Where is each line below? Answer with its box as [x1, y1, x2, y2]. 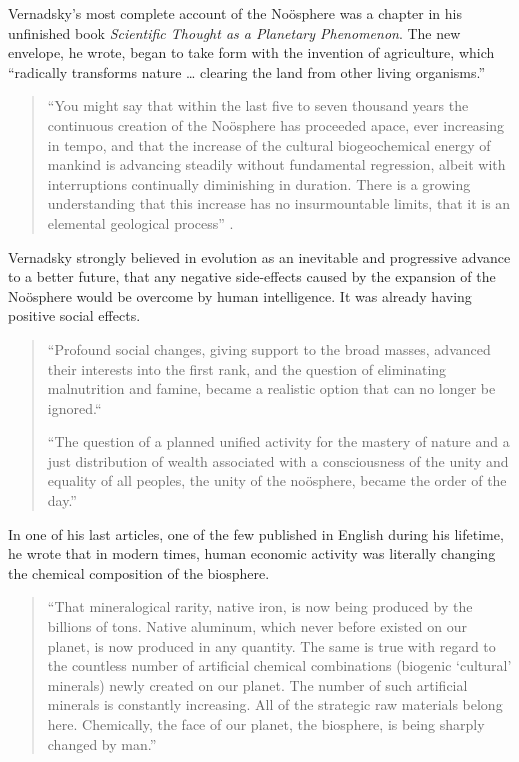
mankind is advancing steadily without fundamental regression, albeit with [47, 154, 506, 175]
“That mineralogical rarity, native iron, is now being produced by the [47, 596, 473, 617]
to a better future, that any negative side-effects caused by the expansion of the [8, 266, 496, 287]
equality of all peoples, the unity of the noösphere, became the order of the [47, 470, 507, 491]
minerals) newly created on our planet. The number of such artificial [47, 674, 468, 695]
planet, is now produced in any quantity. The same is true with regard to [47, 635, 496, 656]
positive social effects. [8, 305, 141, 326]
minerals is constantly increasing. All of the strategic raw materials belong [47, 694, 503, 715]
